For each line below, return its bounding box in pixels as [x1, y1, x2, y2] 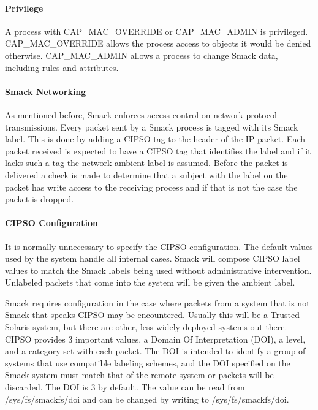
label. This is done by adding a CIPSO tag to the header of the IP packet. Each [5, 132, 305, 145]
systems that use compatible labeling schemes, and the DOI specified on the [5, 356, 290, 369]
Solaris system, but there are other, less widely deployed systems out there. [5, 321, 287, 333]
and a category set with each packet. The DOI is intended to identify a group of [5, 344, 306, 357]
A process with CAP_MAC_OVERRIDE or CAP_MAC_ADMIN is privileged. [5, 25, 308, 37]
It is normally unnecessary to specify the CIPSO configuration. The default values [5, 240, 313, 252]
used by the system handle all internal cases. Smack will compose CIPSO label [5, 252, 300, 265]
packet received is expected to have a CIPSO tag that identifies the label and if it [5, 144, 311, 157]
